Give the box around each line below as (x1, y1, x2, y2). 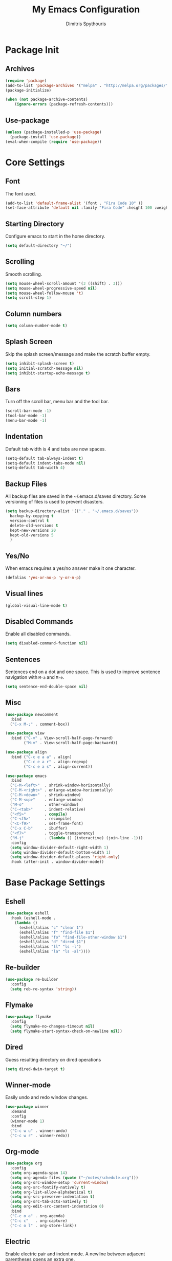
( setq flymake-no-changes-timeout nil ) (10, 1024, 95, 1029)
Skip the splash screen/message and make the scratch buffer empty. (5, 351, 151, 357)
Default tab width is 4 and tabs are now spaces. (5, 446, 106, 452)
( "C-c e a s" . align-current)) (24, 764, 93, 769)
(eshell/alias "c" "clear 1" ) (18, 925, 83, 930)
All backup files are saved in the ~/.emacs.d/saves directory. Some (5, 493, 146, 499)
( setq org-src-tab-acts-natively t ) (10, 1199, 88, 1204)
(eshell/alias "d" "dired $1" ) (18, 940, 86, 945)
